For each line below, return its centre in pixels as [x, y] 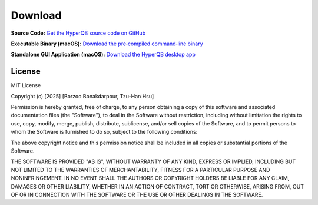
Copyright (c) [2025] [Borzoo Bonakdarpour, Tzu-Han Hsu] [82, 96]
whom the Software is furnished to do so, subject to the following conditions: [104, 132]
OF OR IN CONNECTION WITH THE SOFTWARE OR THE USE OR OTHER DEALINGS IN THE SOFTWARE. [137, 194]
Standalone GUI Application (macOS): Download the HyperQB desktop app [103, 54]
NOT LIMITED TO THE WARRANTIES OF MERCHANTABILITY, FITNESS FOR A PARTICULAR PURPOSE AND [140, 170]
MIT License [26, 85]
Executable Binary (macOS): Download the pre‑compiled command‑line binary [107, 44]
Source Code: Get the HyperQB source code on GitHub [78, 33]
